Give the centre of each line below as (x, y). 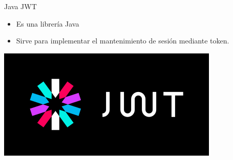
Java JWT (20, 6)
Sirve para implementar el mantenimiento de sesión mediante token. (123, 41)
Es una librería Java (48, 23)
